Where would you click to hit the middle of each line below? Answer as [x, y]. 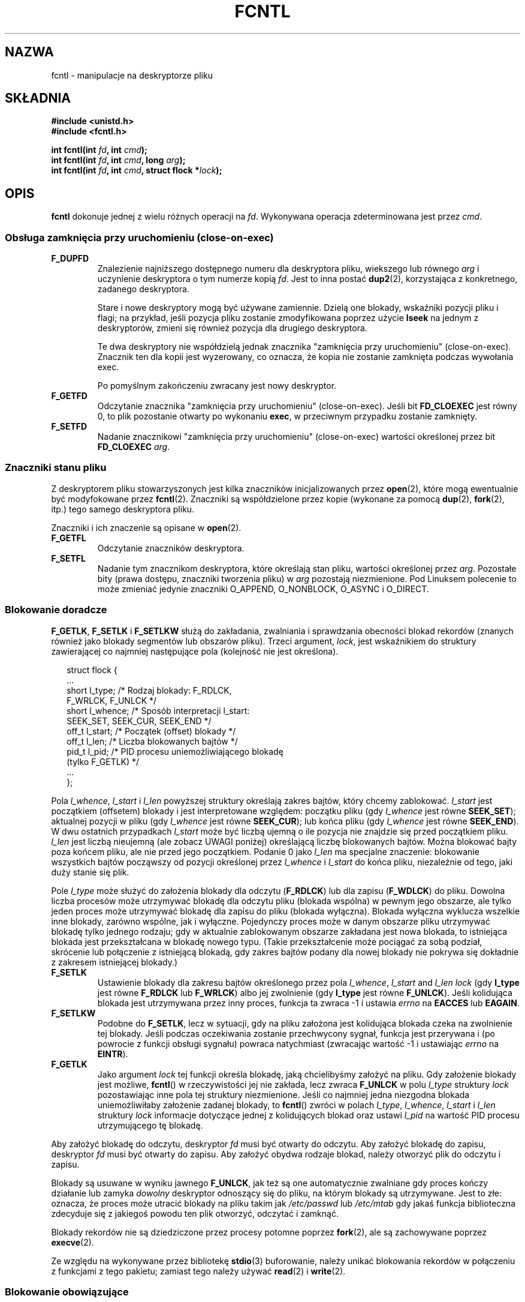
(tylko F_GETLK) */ [103, 761]
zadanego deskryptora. [143, 289]
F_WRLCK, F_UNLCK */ [112, 700]
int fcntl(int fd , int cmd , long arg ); [118, 160]
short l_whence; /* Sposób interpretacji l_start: [158, 710]
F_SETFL [68, 558]
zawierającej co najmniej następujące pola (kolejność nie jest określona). [195, 651]
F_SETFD [69, 427]
